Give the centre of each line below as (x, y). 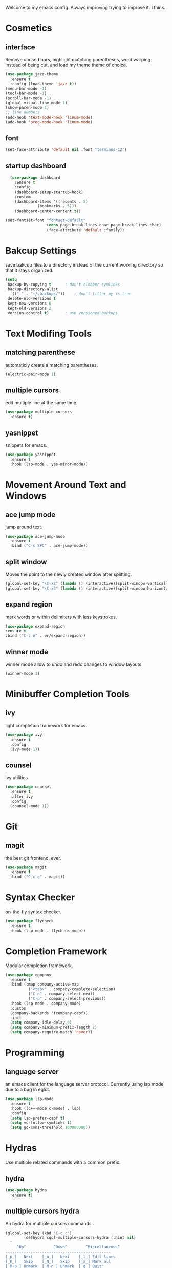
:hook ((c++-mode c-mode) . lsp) (46, 1108)
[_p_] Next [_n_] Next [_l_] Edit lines (60, 1257)
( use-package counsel (28, 787)
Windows (26, 496)
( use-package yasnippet (31, 455)
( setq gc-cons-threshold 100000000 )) (50, 1128)
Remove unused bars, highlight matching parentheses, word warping (78, 59)
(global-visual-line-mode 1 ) (36, 103)
